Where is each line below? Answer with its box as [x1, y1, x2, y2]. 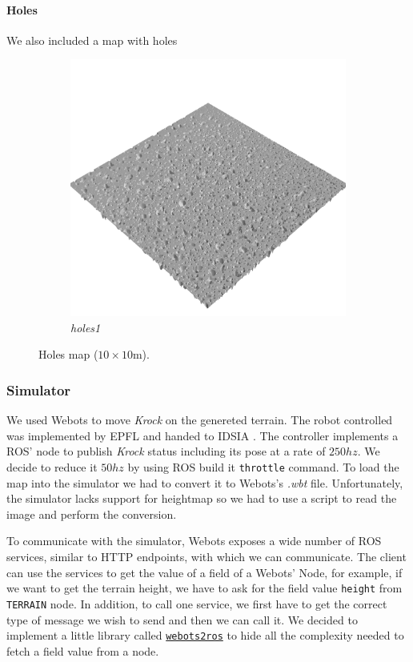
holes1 [70, 319, 101, 335]
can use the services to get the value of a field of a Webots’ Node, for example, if [6, 564, 403, 580]
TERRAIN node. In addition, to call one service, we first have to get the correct [6, 595, 387, 612]
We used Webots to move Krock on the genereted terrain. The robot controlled [6, 411, 393, 428]
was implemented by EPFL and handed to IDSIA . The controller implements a [6, 427, 399, 443]
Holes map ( [38, 346, 98, 363]
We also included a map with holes [6, 31, 178, 48]
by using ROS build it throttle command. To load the [127, 458, 399, 475]
